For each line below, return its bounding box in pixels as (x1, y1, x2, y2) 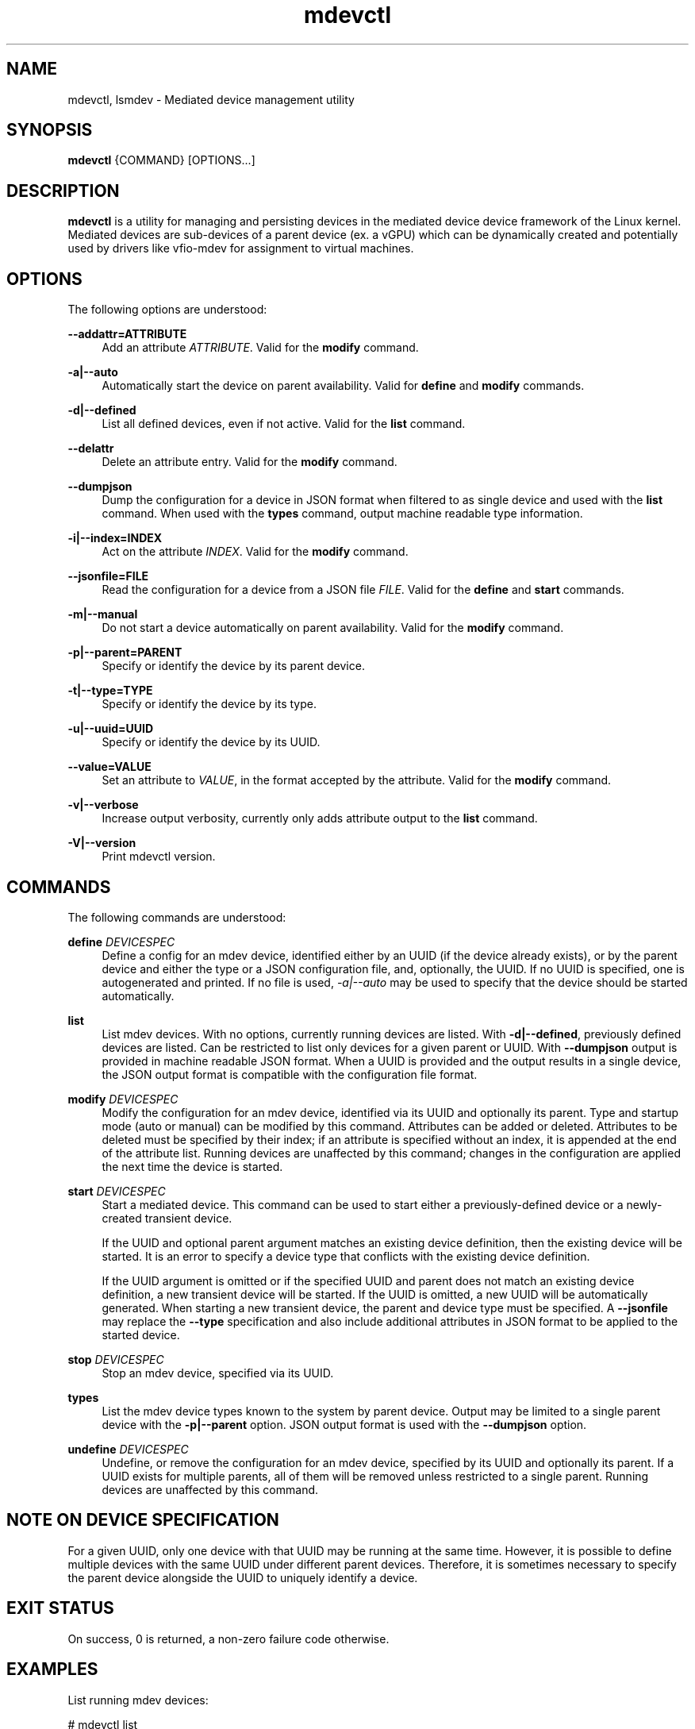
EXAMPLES (6, 1659, 98, 1680)
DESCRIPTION (6, 180, 120, 201)
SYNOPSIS (6, 120, 93, 141)
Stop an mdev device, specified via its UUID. (102, 1365, 334, 1380)
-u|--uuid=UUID (67, 722, 154, 736)
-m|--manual (67, 607, 138, 622)
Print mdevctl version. (102, 849, 216, 864)
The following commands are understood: (67, 910, 286, 924)
